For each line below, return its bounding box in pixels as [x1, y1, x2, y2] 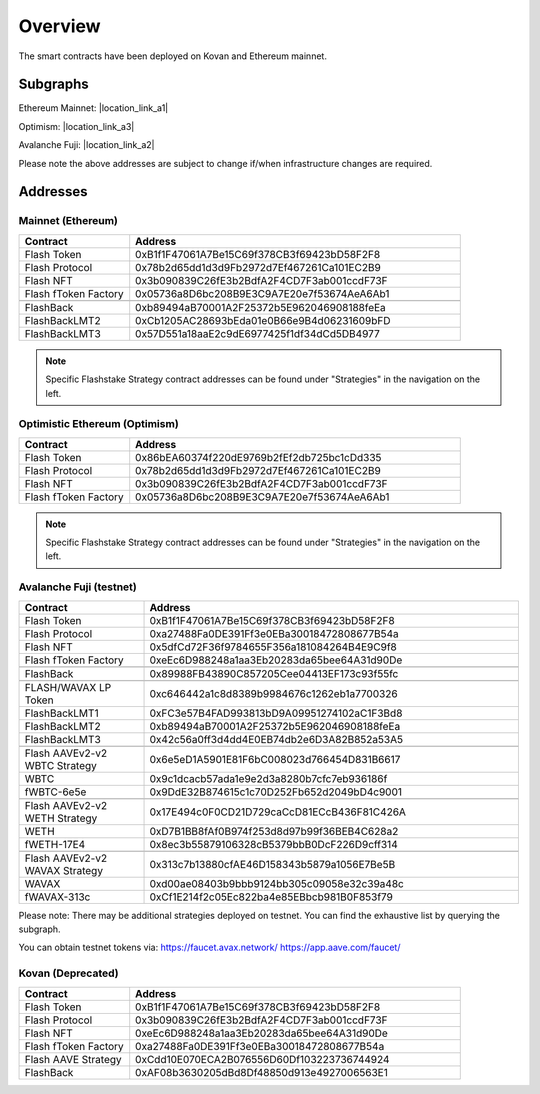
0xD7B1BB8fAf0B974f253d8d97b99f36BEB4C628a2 [149, 824, 399, 838]
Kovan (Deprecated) [18, 966, 119, 980]
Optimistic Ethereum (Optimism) [18, 417, 179, 431]
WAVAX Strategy [24, 863, 104, 877]
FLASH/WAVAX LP [24, 680, 112, 694]
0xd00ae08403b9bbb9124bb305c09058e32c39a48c [149, 876, 404, 890]
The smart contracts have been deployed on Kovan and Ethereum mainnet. [18, 50, 327, 62]
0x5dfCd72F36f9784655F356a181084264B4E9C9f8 [149, 640, 397, 654]
